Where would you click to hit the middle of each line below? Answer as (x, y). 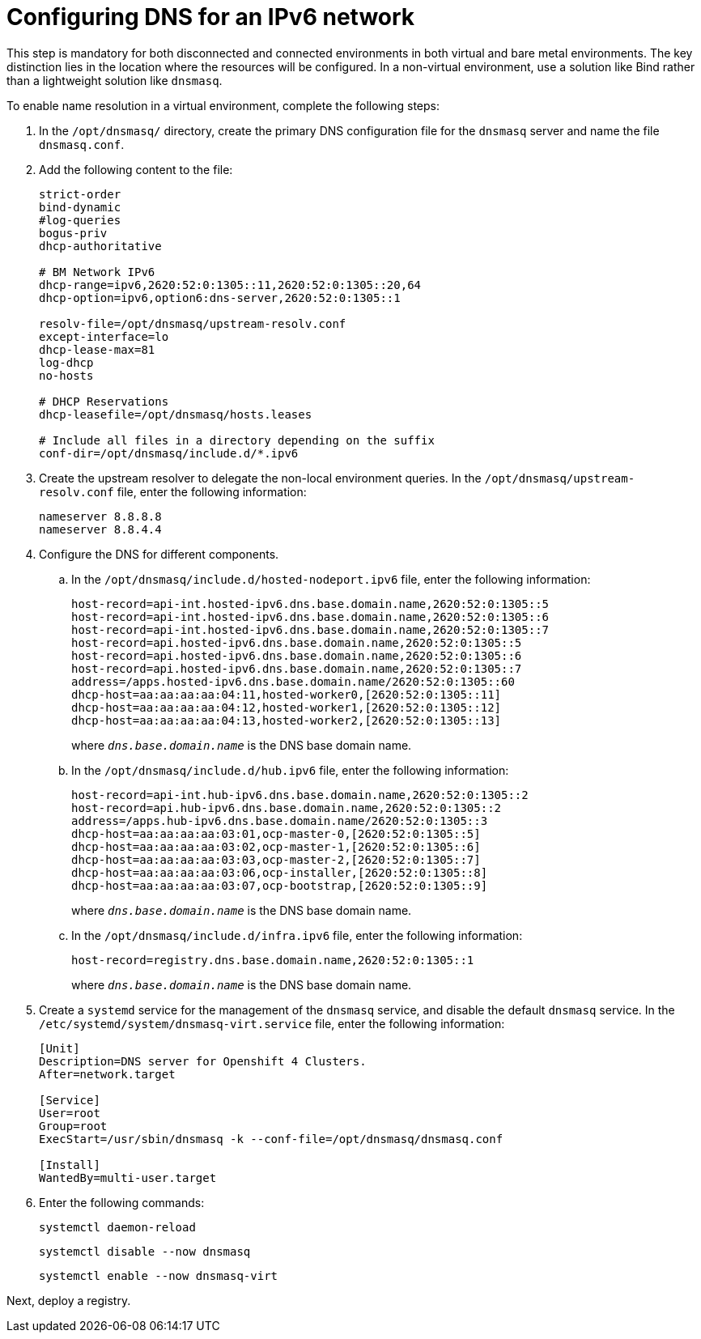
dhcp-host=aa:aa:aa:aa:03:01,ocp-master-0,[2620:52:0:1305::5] (276, 833)
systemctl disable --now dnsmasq (145, 1251)
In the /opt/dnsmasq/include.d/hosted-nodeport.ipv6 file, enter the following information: (331, 579)
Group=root (73, 1126)
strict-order (80, 194)
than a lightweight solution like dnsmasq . (115, 80)
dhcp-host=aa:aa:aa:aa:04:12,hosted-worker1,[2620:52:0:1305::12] (287, 707)
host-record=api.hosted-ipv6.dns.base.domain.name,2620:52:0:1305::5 (297, 642)
